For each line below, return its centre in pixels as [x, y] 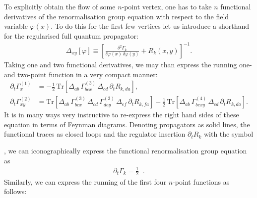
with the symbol [228, 134]
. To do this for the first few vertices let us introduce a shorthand [150, 26]
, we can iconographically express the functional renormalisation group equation [126, 150]
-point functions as [201, 181]
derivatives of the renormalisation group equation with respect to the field [117, 16]
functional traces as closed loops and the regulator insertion [95, 134]
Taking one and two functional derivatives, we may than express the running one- [128, 64]
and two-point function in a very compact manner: [81, 74]
